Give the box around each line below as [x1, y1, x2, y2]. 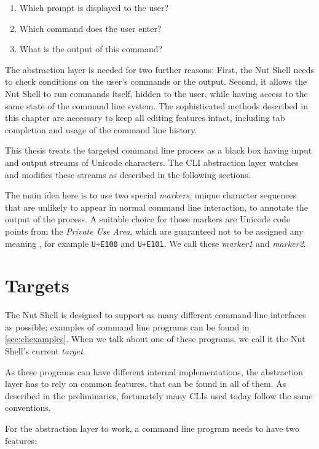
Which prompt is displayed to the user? [19, 1, 168, 14]
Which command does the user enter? [19, 21, 162, 34]
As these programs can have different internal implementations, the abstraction [5, 365, 304, 378]
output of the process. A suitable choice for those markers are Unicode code [5, 213, 291, 225]
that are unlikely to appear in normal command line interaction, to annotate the [5, 200, 308, 213]
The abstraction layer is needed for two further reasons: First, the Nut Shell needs [5, 63, 314, 76]
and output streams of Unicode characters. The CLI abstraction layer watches [5, 155, 299, 168]
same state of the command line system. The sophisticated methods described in [5, 99, 308, 112]
